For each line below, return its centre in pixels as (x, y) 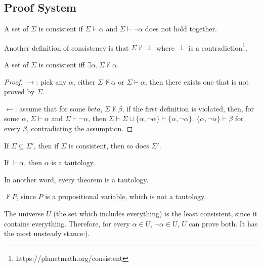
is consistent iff (62, 65)
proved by (19, 91)
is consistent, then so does (109, 145)
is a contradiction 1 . (218, 47)
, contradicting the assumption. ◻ (80, 128)
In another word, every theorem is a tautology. (76, 179)
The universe (24, 213)
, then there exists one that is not (197, 81)
